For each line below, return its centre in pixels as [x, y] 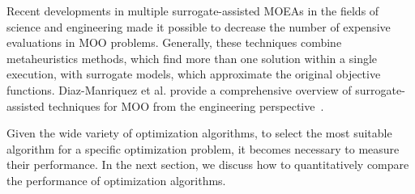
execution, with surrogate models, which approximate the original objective [194, 74]
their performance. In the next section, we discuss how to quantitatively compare [208, 164]
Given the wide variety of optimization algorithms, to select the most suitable [199, 133]
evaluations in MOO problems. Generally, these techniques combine [174, 42]
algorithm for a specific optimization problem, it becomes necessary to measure [203, 148]
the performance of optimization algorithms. [116, 180]
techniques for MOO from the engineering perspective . [186, 105]
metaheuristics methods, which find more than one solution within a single [192, 58]
